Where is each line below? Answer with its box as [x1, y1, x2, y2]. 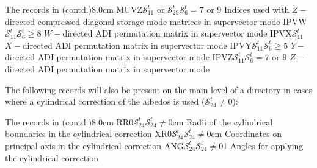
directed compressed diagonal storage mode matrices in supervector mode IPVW [5, 15, 307, 27]
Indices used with [224, 3, 290, 15]
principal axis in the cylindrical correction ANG [5, 139, 184, 152]
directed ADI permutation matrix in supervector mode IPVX [62, 27, 292, 40]
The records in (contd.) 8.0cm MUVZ [5, 3, 142, 15]
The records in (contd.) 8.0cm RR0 [5, 115, 134, 128]
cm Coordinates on [211, 127, 282, 140]
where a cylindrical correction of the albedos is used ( [5, 95, 205, 108]
